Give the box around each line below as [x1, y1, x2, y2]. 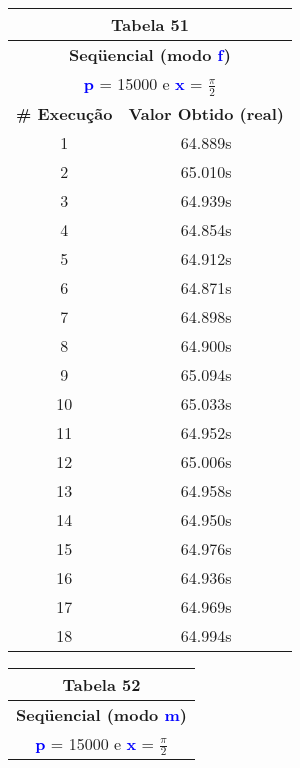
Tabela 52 [62, 672, 141, 696]
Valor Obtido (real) [128, 101, 284, 125]
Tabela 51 [111, 13, 189, 36]
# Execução [16, 101, 113, 125]
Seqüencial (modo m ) [16, 702, 187, 726]
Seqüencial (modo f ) [69, 43, 231, 66]
